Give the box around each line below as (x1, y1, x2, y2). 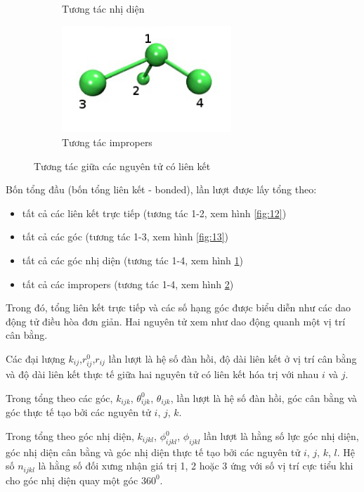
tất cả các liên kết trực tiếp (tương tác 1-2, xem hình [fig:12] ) (22, 205, 287, 220)
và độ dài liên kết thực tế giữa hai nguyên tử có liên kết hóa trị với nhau (6, 367, 319, 382)
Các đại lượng (6, 351, 65, 365)
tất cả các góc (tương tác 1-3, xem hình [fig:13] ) (22, 229, 229, 244)
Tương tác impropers (62, 135, 152, 149)
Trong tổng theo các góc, (6, 390, 113, 405)
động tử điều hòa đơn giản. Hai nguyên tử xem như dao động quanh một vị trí (6, 313, 346, 328)
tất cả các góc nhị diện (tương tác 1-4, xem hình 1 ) (22, 252, 244, 267)
